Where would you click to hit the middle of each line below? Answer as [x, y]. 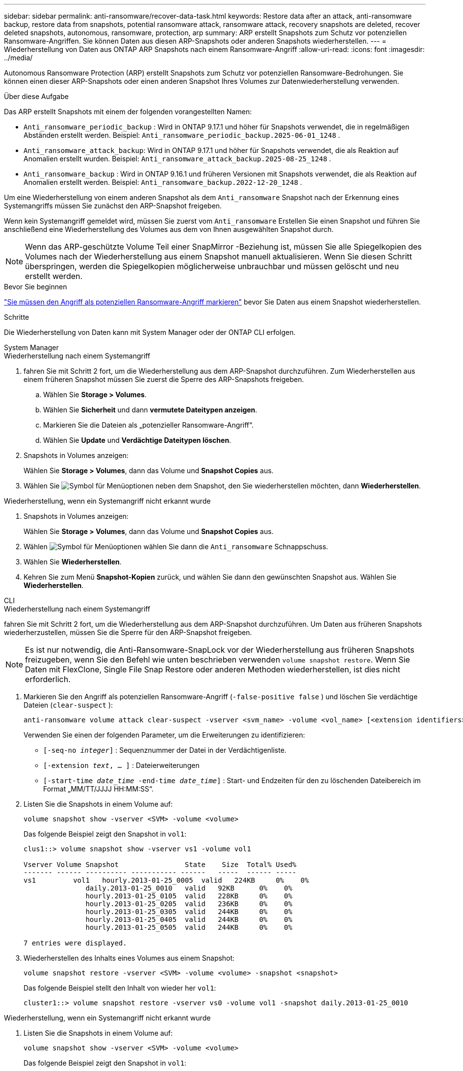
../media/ [18, 58]
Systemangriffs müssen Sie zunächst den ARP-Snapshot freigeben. [113, 206]
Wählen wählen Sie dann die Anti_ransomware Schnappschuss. [176, 547]
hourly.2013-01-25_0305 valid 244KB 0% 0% [189, 912]
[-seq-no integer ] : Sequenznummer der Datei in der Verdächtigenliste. [165, 750]
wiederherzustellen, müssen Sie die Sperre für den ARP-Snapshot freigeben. [128, 632]
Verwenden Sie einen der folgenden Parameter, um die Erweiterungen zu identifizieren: [164, 735]
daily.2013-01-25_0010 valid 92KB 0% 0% [189, 888]
